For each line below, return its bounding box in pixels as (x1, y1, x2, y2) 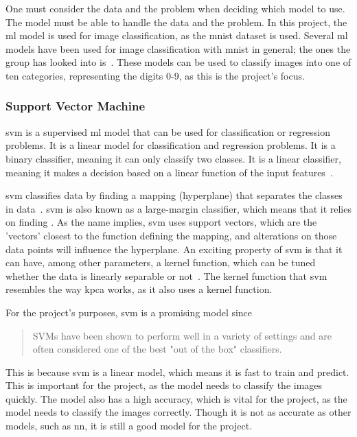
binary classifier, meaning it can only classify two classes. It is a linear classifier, (5, 151, 341, 165)
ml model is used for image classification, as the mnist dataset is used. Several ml (5, 28, 348, 43)
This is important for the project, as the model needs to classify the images (5, 378, 323, 392)
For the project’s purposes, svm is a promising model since (5, 305, 253, 319)
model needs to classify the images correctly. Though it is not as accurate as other (5, 405, 352, 419)
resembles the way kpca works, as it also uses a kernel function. (5, 282, 273, 296)
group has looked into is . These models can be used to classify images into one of (5, 55, 352, 69)
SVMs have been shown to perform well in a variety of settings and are (32, 328, 332, 342)
